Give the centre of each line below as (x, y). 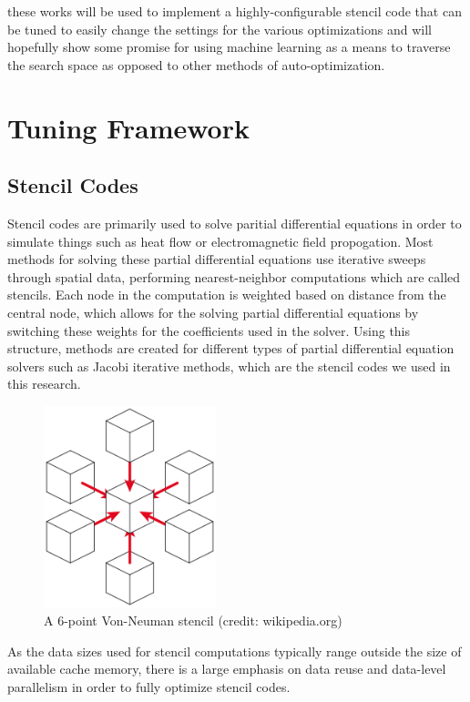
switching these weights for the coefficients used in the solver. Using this (209, 330)
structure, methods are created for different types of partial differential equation (231, 348)
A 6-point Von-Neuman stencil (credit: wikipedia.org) (193, 621)
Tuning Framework (128, 127)
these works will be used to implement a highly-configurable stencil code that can (235, 11)
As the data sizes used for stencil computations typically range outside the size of (235, 651)
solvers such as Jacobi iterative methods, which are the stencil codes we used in (229, 366)
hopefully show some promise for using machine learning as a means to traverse (229, 47)
